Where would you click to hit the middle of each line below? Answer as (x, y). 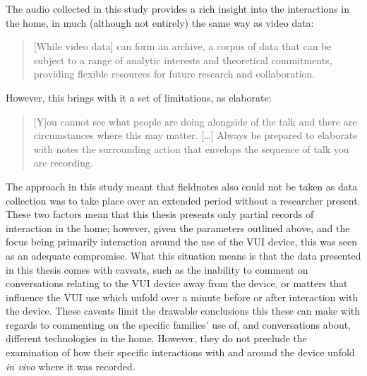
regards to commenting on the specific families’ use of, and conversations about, (179, 324)
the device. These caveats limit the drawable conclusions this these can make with (183, 311)
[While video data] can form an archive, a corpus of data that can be (182, 46)
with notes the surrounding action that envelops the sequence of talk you (191, 148)
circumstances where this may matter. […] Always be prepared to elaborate (195, 135)
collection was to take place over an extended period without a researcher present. (183, 200)
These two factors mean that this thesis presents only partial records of (160, 214)
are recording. (63, 163)
